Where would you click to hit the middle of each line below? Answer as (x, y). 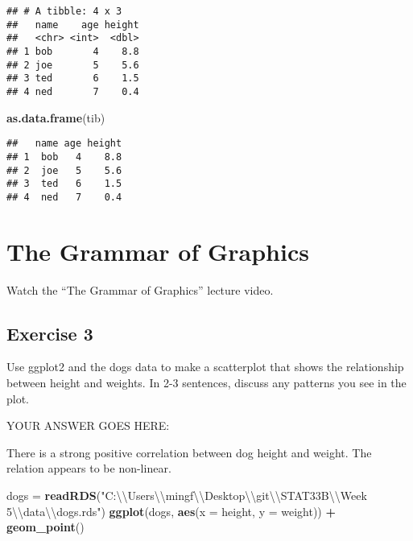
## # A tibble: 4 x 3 (64, 11)
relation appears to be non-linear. (89, 468)
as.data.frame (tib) (56, 117)
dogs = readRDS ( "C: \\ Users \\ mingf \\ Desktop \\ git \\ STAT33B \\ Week (187, 495)
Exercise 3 (50, 333)
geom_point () (45, 527)
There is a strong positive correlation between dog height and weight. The (189, 452)
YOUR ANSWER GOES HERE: (88, 425)
